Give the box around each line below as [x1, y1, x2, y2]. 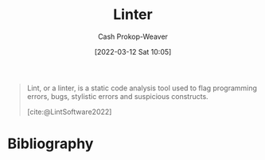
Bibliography [7, 135, 94, 153]
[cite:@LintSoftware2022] [26, 107, 112, 116]
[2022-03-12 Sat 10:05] [94, 47, 172, 56]
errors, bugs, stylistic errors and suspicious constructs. [26, 91, 208, 101]
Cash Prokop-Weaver [97, 32, 169, 41]
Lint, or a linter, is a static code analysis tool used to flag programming [26, 83, 258, 93]
